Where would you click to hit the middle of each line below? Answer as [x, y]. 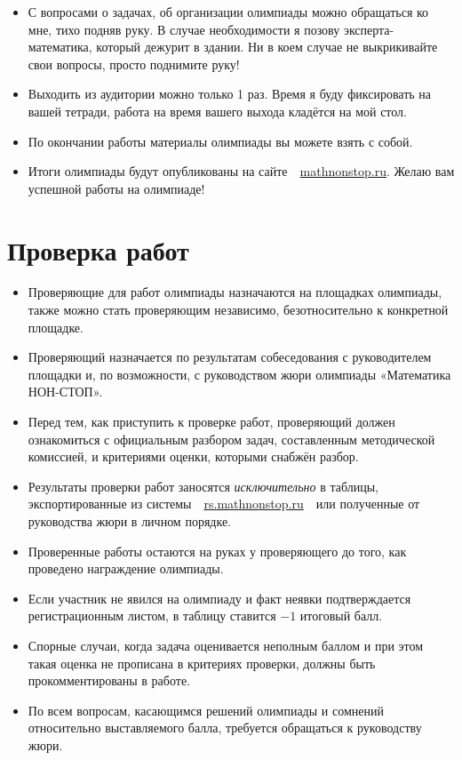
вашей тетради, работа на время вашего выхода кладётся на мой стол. [217, 111]
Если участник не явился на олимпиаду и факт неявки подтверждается [219, 598]
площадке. [56, 327]
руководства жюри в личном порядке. [130, 521]
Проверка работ [98, 249]
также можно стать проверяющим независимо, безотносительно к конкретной [238, 310]
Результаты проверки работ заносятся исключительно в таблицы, [203, 486]
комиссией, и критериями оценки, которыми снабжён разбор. [193, 456]
